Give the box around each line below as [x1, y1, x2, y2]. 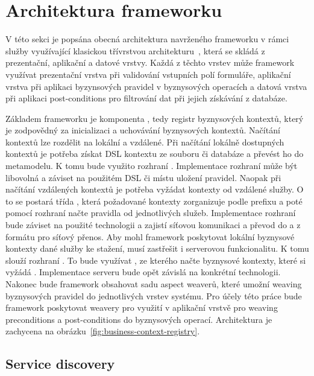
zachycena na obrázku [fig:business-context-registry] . [5, 325, 200, 337]
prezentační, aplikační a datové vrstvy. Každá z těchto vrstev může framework [5, 56, 295, 69]
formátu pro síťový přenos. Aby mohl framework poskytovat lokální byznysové [5, 230, 295, 243]
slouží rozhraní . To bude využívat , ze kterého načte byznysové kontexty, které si [5, 253, 306, 266]
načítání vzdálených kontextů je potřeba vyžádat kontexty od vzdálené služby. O [5, 183, 304, 196]
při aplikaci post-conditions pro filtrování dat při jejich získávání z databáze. [5, 92, 287, 104]
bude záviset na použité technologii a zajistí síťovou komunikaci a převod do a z [5, 218, 301, 231]
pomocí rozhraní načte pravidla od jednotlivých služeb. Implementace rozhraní [5, 206, 296, 219]
